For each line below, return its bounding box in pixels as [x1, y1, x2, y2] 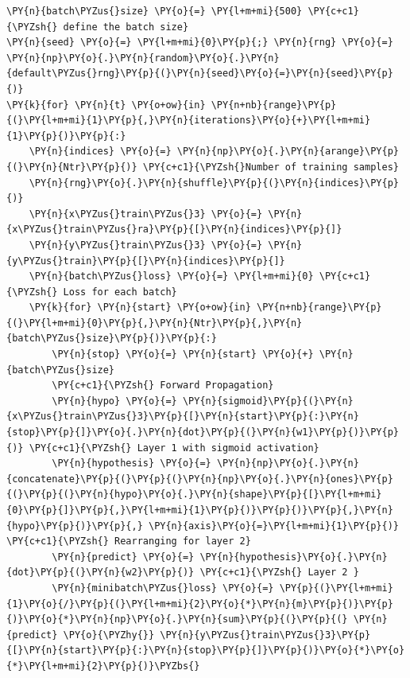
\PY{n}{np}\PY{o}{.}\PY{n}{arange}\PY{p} [176, 146, 399, 158]
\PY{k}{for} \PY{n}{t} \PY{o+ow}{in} [6, 99, 206, 111]
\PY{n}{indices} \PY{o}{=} [29, 146, 172, 158]
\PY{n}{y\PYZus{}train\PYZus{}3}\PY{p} [160, 629, 371, 641]
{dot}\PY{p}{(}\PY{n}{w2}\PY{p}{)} [6, 567, 195, 579]
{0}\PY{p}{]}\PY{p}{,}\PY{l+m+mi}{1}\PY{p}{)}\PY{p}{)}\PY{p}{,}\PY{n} [6, 505, 393, 516]
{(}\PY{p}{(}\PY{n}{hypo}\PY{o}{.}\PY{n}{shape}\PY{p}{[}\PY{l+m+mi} [6, 489, 382, 501]
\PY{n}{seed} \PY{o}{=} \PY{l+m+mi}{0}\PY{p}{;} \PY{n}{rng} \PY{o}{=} [6, 37, 393, 49]
